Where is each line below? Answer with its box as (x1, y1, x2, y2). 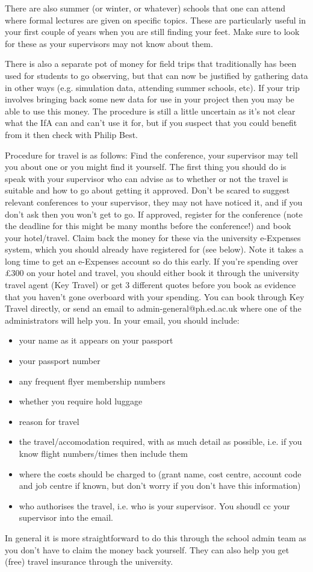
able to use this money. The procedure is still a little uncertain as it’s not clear (5, 104, 296, 117)
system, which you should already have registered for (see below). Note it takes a (5, 243, 304, 256)
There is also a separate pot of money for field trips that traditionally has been (5, 57, 297, 70)
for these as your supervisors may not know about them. (5, 37, 213, 49)
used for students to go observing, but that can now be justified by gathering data (5, 69, 308, 81)
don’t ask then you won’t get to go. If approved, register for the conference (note (5, 207, 303, 220)
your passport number (19, 354, 101, 367)
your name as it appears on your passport (19, 334, 173, 347)
